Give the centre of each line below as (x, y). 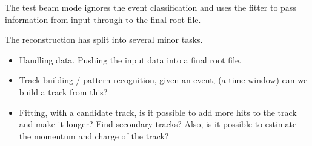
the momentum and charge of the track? (94, 135)
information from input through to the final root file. (103, 19)
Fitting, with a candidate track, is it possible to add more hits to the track (158, 112)
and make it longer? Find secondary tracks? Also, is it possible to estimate (158, 124)
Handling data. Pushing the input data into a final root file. (130, 59)
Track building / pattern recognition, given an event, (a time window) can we (163, 80)
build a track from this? (63, 91)
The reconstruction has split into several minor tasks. (104, 40)
